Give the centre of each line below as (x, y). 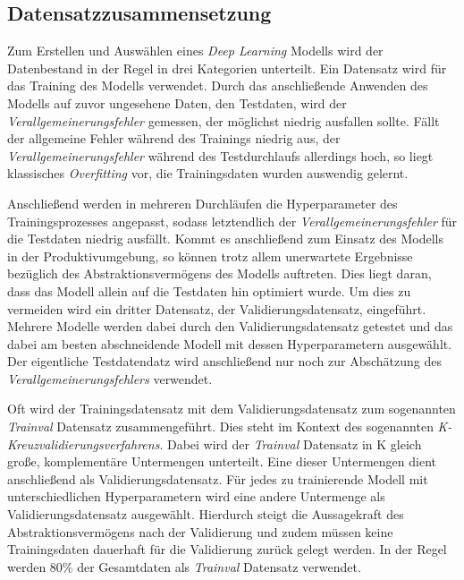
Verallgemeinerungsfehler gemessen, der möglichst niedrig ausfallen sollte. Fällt (224, 120)
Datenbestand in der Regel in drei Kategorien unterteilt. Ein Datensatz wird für (227, 68)
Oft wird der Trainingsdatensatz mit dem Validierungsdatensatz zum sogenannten (232, 409)
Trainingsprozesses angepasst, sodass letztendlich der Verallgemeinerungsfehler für (232, 221)
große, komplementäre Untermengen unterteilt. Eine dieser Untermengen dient (222, 461)
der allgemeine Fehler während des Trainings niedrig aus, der (174, 138)
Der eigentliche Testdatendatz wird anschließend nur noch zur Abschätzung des (224, 361)
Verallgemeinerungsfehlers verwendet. (110, 378)
